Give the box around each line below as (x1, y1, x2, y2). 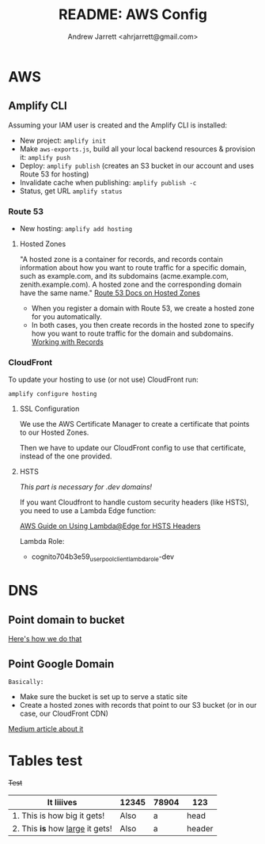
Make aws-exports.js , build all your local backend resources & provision (19, 144, 256, 154)
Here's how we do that (8, 634, 82, 644)
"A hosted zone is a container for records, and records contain (19, 255, 223, 264)
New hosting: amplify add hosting (19, 224, 133, 234)
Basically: (8, 678, 44, 686)
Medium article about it (8, 724, 84, 733)
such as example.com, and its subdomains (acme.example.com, (19, 272, 229, 281)
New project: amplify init (19, 135, 107, 145)
